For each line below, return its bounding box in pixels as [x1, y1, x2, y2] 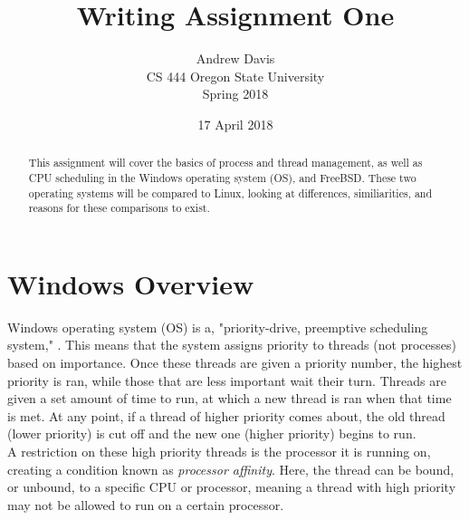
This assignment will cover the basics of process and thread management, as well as [28, 155, 423, 170]
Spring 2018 [202, 84, 269, 103]
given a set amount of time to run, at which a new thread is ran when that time [7, 389, 452, 408]
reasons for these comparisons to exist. [28, 200, 210, 216]
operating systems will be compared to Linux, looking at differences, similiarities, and [28, 185, 433, 200]
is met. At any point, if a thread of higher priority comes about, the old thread [7, 406, 445, 425]
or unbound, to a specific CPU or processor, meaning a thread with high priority [7, 477, 456, 496]
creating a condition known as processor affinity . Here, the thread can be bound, [7, 459, 455, 478]
